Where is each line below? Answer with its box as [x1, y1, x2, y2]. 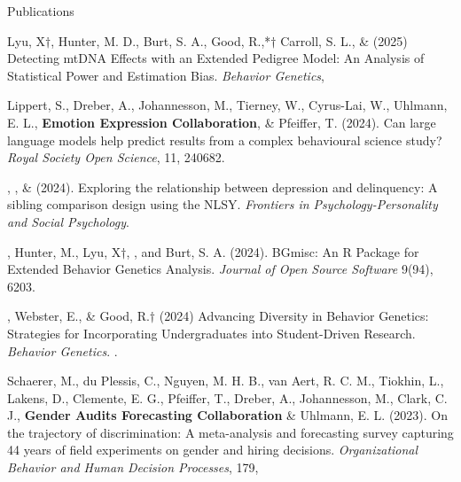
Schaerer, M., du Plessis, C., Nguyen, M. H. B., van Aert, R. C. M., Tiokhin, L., [7, 371, 444, 390]
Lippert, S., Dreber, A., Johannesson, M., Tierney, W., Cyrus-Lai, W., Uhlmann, [7, 96, 448, 114]
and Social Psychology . [7, 212, 129, 230]
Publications [7, 2, 74, 19]
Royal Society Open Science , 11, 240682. [7, 148, 225, 167]
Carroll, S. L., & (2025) [280, 31, 408, 50]
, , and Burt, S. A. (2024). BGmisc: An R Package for [126, 242, 419, 260]
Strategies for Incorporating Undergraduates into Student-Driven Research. [7, 323, 416, 342]
